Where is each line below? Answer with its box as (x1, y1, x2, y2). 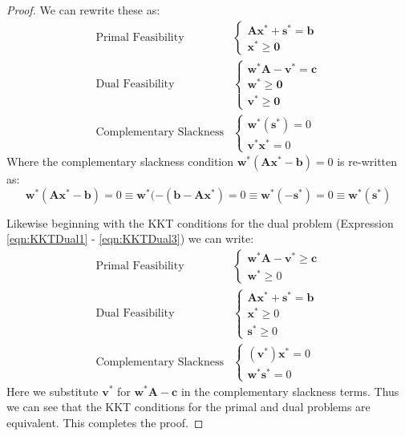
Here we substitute (6, 382, 99, 399)
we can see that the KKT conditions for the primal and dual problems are (6, 398, 371, 415)
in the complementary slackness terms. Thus (180, 382, 399, 399)
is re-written (337, 153, 398, 170)
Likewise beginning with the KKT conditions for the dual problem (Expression (6, 214, 394, 231)
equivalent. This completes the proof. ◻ (6, 414, 204, 430)
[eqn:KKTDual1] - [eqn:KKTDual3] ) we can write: (6, 230, 254, 247)
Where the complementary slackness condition (6, 153, 234, 170)
